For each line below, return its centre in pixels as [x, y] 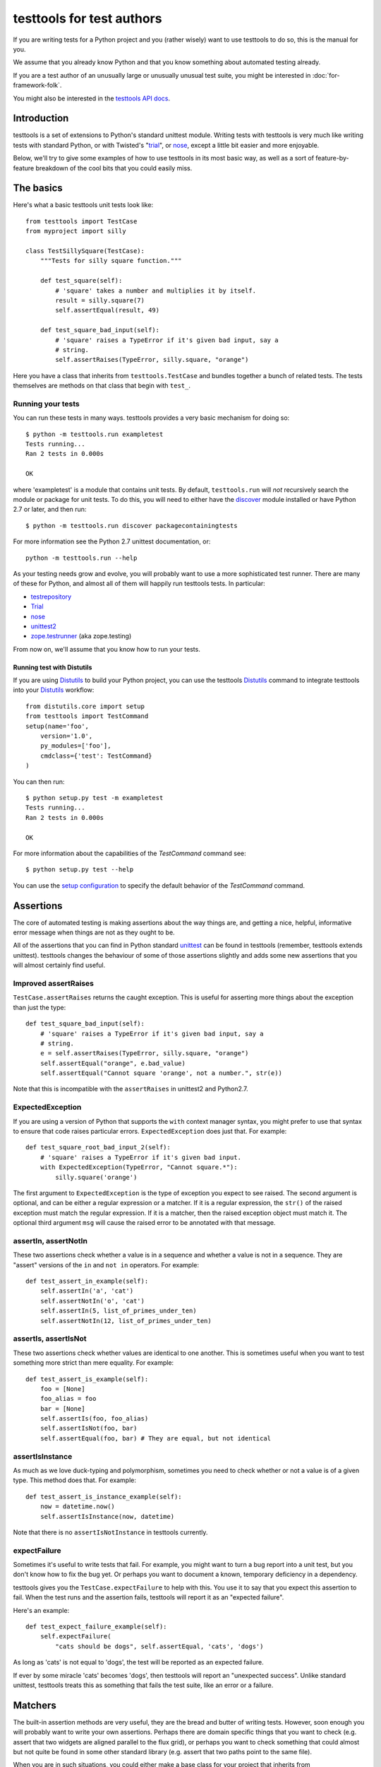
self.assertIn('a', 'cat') [87, 1291]
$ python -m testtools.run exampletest [95, 434]
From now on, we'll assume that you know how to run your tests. [107, 649]
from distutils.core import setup [85, 706]
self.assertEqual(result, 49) [108, 310]
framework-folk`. [37, 86]
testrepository [51, 597]
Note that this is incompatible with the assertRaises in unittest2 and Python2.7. [131, 1089]
